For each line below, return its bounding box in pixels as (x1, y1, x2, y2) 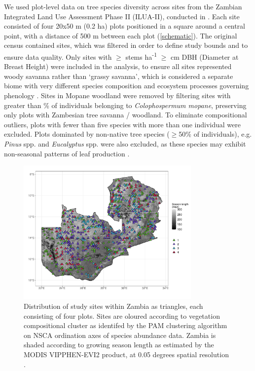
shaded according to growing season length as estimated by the (24, 339, 214, 350)
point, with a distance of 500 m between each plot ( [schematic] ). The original (4, 30, 237, 40)
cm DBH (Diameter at (170, 51, 239, 62)
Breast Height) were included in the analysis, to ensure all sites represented (4, 61, 232, 72)
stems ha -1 (125, 50, 157, 62)
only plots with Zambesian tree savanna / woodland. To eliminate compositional (4, 110, 247, 120)
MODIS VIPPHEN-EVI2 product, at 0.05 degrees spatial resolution (24, 349, 229, 359)
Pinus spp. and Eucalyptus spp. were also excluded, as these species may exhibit (4, 138, 246, 148)
